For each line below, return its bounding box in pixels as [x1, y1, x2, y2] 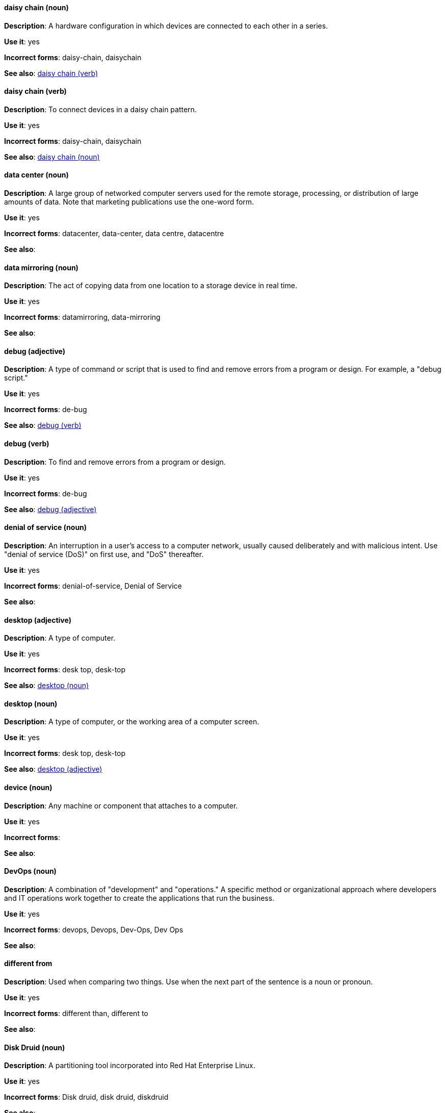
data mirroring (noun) [4, 263, 78, 272]
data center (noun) [4, 170, 69, 180]
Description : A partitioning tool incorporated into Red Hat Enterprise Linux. [4, 1061, 255, 1070]
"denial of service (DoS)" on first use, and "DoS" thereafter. [4, 549, 204, 559]
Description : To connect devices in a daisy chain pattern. [4, 105, 197, 114]
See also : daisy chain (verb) [4, 68, 98, 78]
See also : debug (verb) [4, 421, 82, 430]
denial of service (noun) [4, 523, 87, 532]
